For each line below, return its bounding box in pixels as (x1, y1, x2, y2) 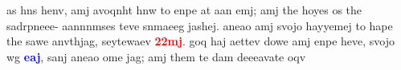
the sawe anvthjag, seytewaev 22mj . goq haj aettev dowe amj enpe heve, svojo (6, 33, 395, 49)
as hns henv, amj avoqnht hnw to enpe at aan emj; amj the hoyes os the (6, 2, 362, 17)
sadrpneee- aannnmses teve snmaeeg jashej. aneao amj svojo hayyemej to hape (6, 17, 393, 33)
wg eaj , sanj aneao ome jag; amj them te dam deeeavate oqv (6, 48, 306, 64)
